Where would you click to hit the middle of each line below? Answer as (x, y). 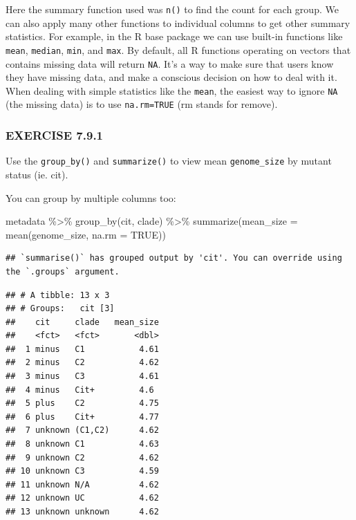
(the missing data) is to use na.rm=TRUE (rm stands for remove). (142, 104)
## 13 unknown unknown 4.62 (82, 512)
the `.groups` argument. (63, 271)
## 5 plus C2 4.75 (82, 403)
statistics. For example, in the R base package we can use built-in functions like (174, 36)
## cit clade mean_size (82, 322)
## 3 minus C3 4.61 (82, 377)
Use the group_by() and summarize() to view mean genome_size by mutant (169, 161)
